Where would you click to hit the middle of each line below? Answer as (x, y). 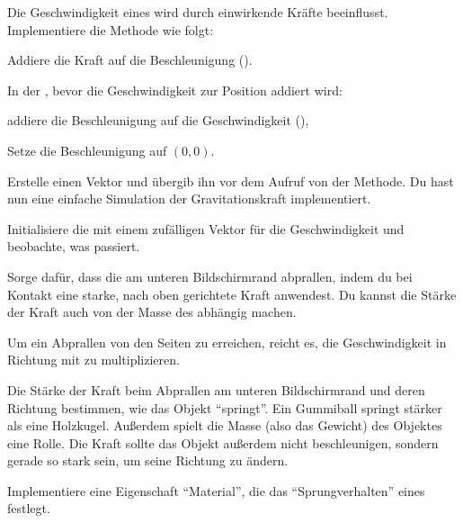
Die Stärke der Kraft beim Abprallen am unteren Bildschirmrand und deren (216, 389)
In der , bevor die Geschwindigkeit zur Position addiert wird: (175, 90)
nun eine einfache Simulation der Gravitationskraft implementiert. (189, 198)
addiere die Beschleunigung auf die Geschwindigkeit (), (158, 120)
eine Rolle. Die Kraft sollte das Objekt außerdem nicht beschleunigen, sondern (223, 442)
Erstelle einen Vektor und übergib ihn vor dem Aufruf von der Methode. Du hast (231, 180)
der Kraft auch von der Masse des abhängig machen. (152, 312)
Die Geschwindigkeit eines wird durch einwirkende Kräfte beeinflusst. (198, 12)
